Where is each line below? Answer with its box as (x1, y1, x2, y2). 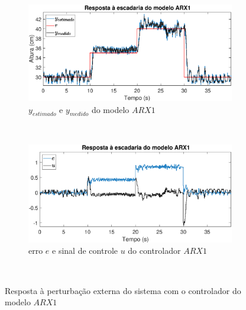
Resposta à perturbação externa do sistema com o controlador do (5, 284, 241, 296)
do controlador (128, 244, 181, 257)
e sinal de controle (52, 244, 118, 257)
